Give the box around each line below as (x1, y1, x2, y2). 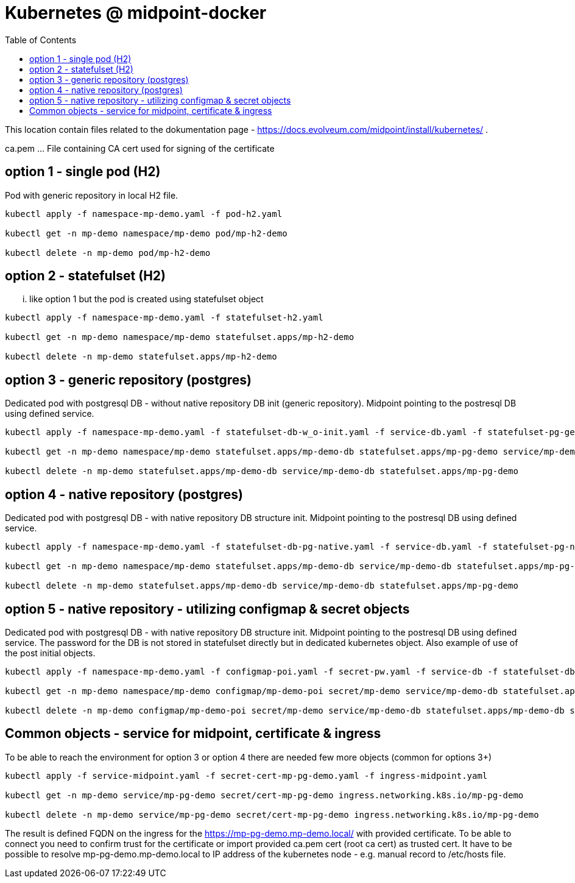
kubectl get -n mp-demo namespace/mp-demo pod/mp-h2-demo (5, 228, 287, 238)
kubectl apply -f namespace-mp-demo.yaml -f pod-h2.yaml (5, 208, 283, 219)
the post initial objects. (5, 647, 96, 658)
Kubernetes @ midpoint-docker (5, 2, 267, 23)
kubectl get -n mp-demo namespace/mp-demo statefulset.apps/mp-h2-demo (5, 332, 355, 342)
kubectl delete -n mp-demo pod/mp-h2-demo (5, 247, 211, 258)
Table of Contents (5, 34, 77, 45)
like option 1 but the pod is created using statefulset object (29, 294, 264, 305)
